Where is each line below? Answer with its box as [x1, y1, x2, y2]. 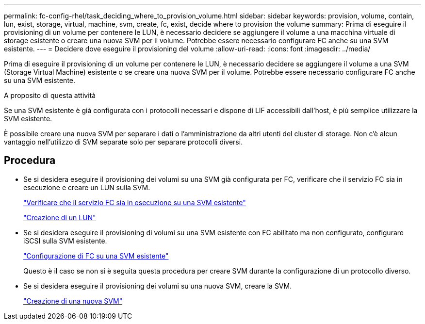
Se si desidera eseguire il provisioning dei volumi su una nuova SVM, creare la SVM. [23, 281, 292, 290]
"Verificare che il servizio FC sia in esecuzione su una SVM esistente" [23, 198, 246, 207]
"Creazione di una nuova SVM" [23, 296, 123, 305]
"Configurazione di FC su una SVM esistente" [23, 251, 169, 260]
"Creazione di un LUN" [23, 213, 96, 222]
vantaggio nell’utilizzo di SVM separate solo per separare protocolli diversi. [4, 138, 243, 146]
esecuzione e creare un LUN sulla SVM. [23, 183, 150, 192]
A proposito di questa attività [4, 91, 96, 99]
